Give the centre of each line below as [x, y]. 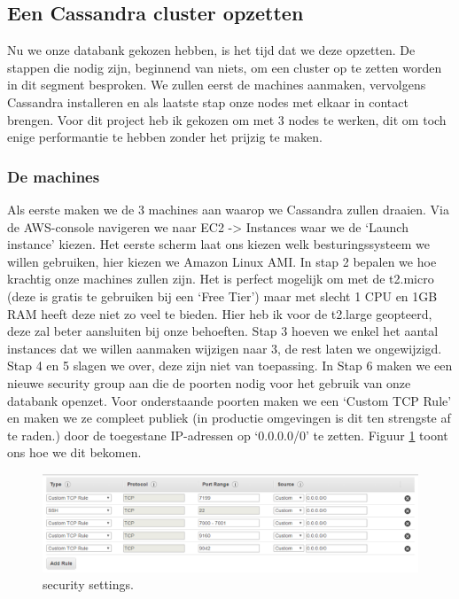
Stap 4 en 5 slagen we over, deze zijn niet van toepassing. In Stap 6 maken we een [230, 366]
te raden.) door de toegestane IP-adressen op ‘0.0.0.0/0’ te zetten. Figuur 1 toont [228, 435]
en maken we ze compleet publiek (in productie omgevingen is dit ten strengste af [229, 418]
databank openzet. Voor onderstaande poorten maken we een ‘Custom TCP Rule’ [229, 400]
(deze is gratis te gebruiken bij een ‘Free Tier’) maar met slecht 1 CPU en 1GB [222, 296]
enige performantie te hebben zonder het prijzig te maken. [165, 137]
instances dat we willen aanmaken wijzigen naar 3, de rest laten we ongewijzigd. [225, 348]
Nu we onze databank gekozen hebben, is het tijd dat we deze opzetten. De [211, 50]
